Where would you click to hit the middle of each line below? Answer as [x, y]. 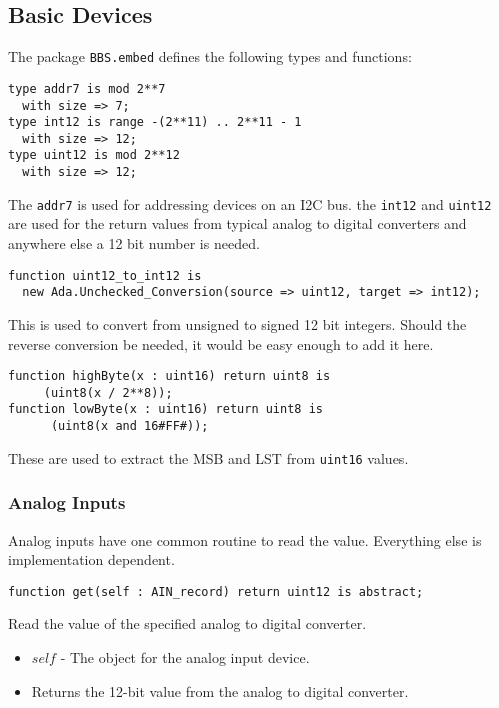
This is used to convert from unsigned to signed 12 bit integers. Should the [237, 323]
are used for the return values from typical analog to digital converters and [237, 223]
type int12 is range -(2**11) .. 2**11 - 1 [155, 122]
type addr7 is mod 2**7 [87, 88]
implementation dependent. [91, 559]
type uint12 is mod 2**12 [94, 155]
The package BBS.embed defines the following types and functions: [210, 56]
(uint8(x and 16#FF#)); [129, 426]
